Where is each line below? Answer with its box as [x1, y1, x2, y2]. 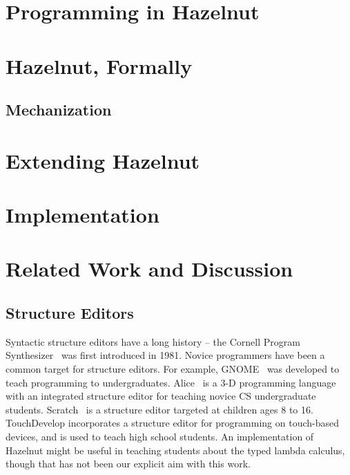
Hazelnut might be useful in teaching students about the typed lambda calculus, [6, 443, 345, 457]
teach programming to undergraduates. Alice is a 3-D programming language [6, 375, 336, 389]
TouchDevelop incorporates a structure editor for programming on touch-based [6, 416, 339, 430]
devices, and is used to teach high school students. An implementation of [6, 429, 314, 444]
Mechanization [6, 99, 112, 120]
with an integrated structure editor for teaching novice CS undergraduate [6, 389, 316, 403]
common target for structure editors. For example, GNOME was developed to [6, 362, 340, 376]
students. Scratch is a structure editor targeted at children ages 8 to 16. [6, 402, 313, 416]
